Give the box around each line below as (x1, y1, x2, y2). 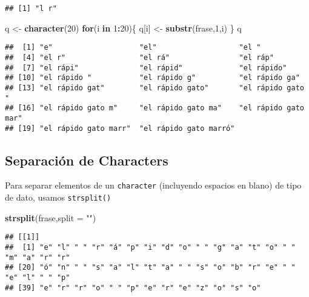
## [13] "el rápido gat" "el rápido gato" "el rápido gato (5, 83, 304, 92)
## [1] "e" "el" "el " (5, 43, 261, 52)
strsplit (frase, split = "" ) (5, 211, 96, 224)
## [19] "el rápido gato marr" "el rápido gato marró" (5, 124, 235, 133)
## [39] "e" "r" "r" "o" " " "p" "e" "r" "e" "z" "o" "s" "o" (5, 283, 261, 292)
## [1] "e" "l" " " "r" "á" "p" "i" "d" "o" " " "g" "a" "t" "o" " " (5, 242, 296, 252)
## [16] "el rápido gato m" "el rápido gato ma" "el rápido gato (5, 104, 304, 113)
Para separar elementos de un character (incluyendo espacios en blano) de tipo (5, 179, 302, 192)
